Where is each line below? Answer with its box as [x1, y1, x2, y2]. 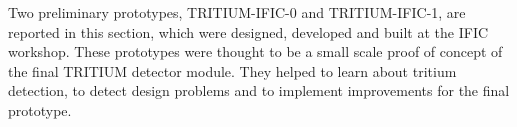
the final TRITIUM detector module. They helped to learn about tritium [8, 60, 457, 81]
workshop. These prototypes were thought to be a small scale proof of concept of [8, 41, 503, 62]
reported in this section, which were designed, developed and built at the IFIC [8, 21, 489, 42]
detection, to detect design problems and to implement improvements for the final [8, 80, 510, 101]
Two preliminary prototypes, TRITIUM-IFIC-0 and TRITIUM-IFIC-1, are [8, 2, 466, 22]
